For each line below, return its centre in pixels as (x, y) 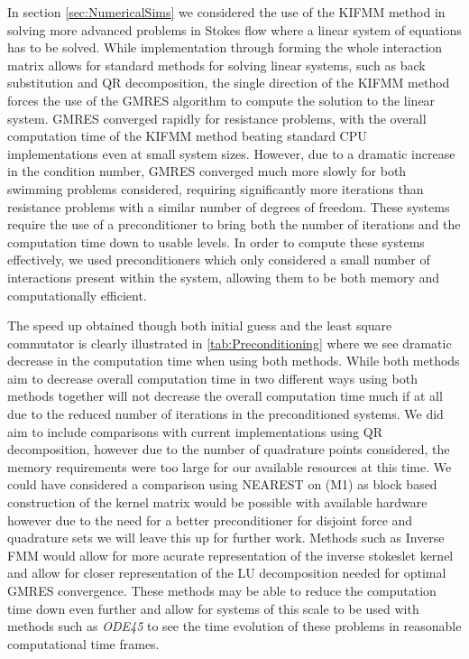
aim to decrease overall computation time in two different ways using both (212, 378)
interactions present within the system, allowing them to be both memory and (224, 277)
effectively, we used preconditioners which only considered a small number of (219, 260)
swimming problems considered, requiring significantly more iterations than (216, 188)
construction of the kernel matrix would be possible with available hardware (217, 502)
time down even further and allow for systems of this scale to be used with (213, 608)
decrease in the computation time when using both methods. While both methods (234, 361)
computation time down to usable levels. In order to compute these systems (216, 241)
